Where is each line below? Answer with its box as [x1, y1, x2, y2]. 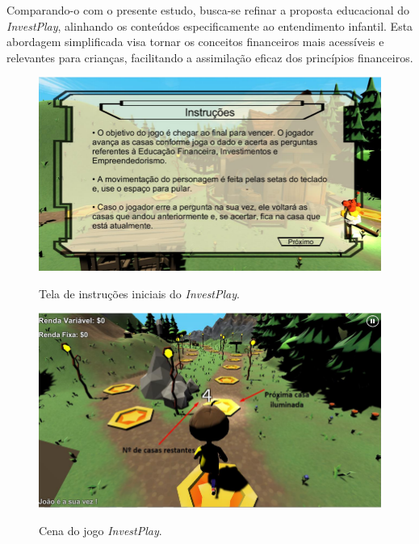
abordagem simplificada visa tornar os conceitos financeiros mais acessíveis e [6, 33, 384, 50]
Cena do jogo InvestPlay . [39, 522, 162, 538]
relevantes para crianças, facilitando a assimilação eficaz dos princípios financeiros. [6, 48, 413, 65]
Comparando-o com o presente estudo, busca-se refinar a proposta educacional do [6, 2, 410, 18]
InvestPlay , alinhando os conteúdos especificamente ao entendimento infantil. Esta [6, 17, 413, 34]
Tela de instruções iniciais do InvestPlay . [39, 285, 240, 302]
